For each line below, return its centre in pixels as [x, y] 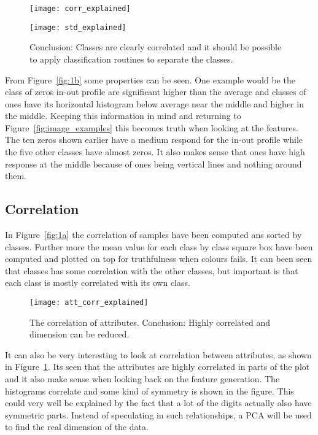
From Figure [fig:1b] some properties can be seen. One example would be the [150, 79]
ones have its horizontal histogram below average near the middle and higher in [154, 103]
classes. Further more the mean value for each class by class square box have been [159, 246]
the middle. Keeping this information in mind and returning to [123, 116]
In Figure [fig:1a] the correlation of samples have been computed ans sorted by [153, 235]
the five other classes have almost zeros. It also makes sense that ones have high [155, 152]
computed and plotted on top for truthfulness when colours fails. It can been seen [159, 259]
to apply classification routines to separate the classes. [131, 59]
